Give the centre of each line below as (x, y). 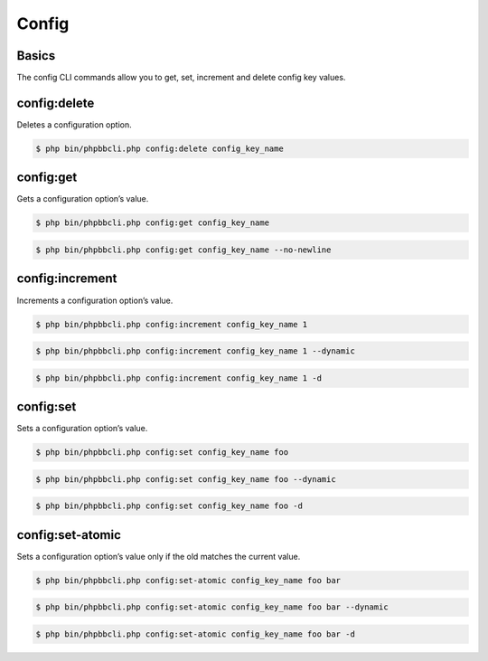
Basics (36, 56)
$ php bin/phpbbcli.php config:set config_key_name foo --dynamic (186, 479)
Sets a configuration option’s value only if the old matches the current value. (159, 556)
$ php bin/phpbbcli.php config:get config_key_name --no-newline (183, 250)
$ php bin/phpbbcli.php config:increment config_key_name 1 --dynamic (196, 351)
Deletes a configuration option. (74, 124)
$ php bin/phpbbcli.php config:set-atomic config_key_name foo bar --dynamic (212, 607)
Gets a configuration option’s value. (83, 199)
